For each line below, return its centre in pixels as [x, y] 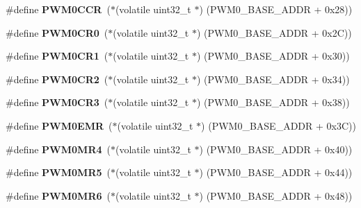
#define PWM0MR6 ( [58, 195]
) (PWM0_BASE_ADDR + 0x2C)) [274, 32]
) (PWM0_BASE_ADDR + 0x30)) [273, 56]
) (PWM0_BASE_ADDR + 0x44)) [276, 172]
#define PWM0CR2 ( [57, 79]
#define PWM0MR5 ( [58, 172]
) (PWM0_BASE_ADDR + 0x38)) [273, 102]
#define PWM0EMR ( [59, 125]
